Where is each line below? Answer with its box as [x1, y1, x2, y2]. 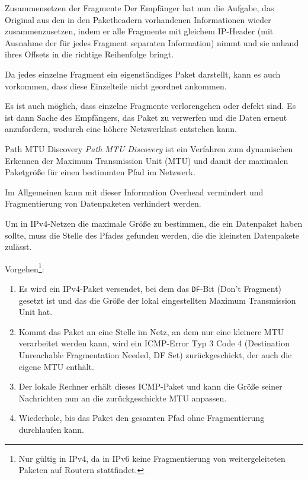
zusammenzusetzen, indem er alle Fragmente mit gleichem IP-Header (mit [5, 25, 274, 37]
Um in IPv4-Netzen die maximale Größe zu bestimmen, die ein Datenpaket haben [5, 217, 303, 229]
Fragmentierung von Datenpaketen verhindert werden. [5, 197, 201, 210]
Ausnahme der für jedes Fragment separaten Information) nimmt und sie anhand [5, 36, 299, 49]
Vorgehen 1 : [5, 261, 44, 275]
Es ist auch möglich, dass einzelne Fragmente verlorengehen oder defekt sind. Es [5, 99, 296, 112]
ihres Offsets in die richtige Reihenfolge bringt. [5, 48, 174, 60]
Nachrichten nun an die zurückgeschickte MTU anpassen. [18, 391, 227, 404]
